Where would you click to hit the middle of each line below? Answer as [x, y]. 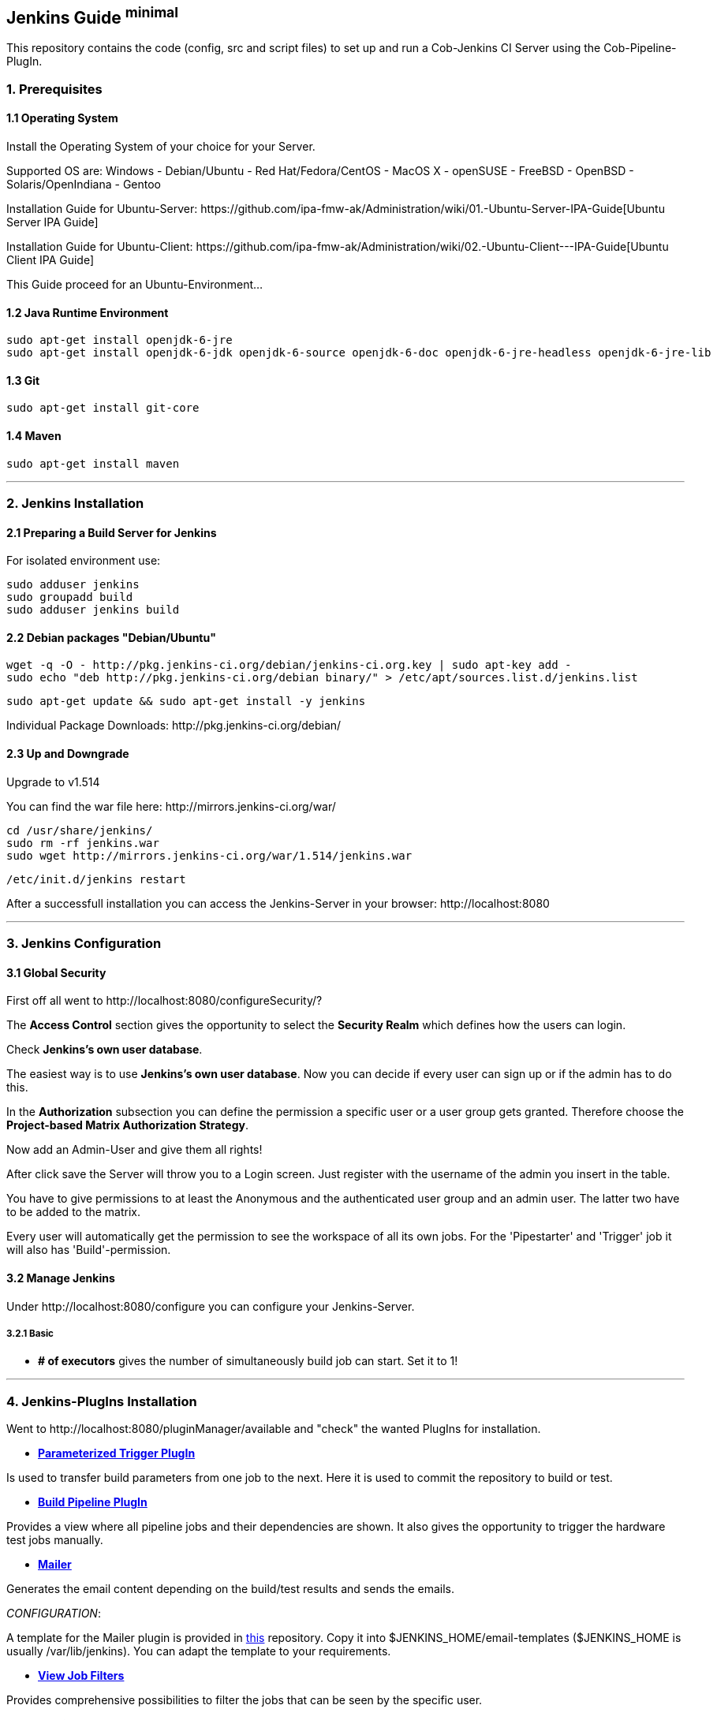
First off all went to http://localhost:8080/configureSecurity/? [164, 1001]
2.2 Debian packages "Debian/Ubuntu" [111, 637]
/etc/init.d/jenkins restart [96, 879]
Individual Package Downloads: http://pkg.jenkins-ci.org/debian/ [174, 726]
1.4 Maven [34, 436]
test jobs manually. [55, 1540]
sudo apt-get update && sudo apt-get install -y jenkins [186, 701]
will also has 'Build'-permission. [89, 1250]
